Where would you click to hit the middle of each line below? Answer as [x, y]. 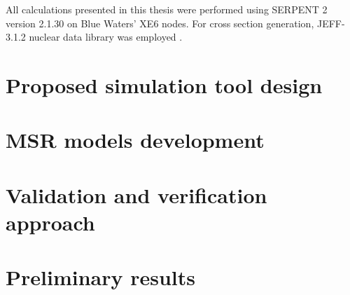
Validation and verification [136, 194]
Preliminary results [100, 277]
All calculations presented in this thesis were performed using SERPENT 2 [167, 9]
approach [50, 222]
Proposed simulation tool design [164, 84]
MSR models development [135, 140]
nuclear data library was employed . [106, 37]
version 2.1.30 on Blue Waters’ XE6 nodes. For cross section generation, [160, 23]
